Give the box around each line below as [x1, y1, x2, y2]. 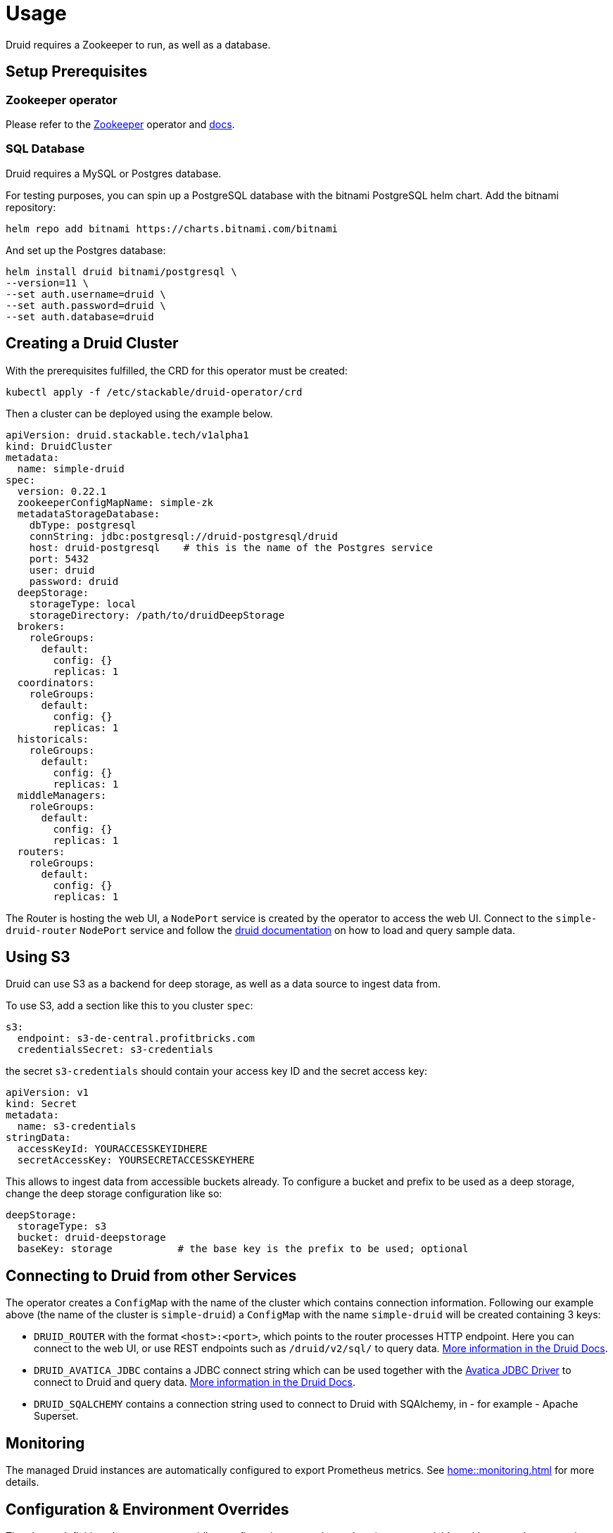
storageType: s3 [17, 1220, 107, 1232]
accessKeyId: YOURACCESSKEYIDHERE [17, 1143, 208, 1155]
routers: [17, 845, 65, 857]
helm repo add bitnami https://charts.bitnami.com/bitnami [6, 222, 339, 234]
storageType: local [29, 598, 137, 610]
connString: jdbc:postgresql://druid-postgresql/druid [29, 530, 339, 542]
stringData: [6, 1132, 71, 1144]
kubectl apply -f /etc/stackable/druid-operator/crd [6, 386, 303, 398]
